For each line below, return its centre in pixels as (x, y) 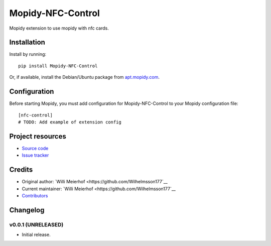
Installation (27, 42)
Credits (21, 170)
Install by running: (28, 54)
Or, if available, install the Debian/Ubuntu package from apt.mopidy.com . (85, 77)
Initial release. (36, 235)
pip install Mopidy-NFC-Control (58, 66)
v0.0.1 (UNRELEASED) (36, 224)
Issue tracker (35, 155)
